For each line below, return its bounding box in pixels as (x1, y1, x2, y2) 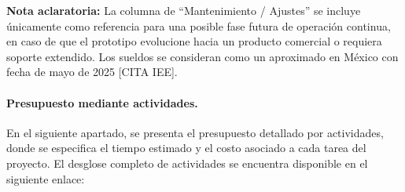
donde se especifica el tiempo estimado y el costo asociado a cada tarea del (6, 139, 366, 156)
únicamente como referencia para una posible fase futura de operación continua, (6, 17, 391, 34)
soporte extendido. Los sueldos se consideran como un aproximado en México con (6, 48, 399, 64)
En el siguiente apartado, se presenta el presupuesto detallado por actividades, (6, 124, 384, 140)
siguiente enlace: (6, 170, 85, 187)
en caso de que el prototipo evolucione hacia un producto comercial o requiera (6, 33, 382, 49)
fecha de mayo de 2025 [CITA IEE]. (6, 63, 178, 80)
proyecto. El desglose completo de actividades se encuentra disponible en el (6, 154, 368, 171)
